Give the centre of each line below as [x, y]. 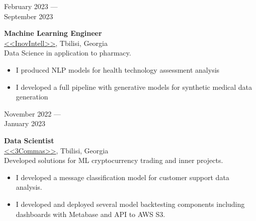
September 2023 [29, 16]
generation [32, 97]
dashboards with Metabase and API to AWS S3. [91, 214]
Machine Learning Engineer [53, 33]
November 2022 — [32, 113]
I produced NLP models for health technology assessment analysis [118, 69]
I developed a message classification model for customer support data [122, 177]
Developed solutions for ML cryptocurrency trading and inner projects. [114, 160]
